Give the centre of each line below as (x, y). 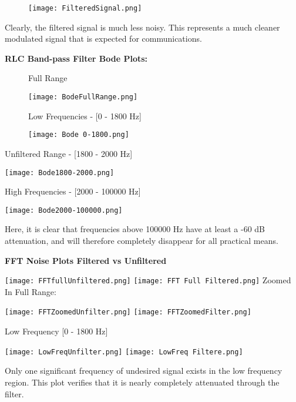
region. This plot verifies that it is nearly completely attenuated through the (142, 382)
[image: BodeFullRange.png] (83, 97)
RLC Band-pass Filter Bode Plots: (76, 58)
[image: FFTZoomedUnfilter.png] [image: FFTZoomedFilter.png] (128, 312)
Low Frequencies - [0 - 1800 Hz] (85, 115)
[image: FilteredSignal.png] (85, 8)
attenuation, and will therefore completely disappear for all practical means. (142, 241)
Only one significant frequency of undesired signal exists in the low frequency (144, 371)
